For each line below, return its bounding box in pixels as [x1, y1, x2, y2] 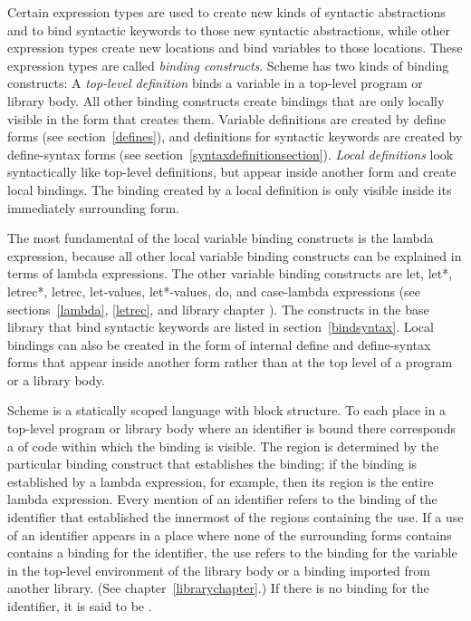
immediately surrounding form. [7, 198, 180, 217]
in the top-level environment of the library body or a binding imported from [7, 560, 430, 579]
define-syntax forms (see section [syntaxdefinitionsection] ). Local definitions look [7, 144, 454, 163]
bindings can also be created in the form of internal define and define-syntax [7, 335, 431, 354]
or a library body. [7, 370, 105, 389]
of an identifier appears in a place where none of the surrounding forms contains [7, 525, 452, 544]
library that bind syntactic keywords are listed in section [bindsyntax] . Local [7, 317, 434, 336]
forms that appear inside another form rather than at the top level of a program [7, 353, 453, 372]
